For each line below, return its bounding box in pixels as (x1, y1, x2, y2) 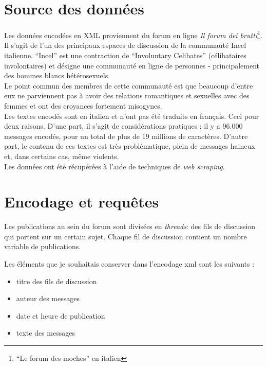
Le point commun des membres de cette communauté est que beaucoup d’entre (4, 80, 253, 91)
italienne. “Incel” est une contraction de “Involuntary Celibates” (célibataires (4, 49, 246, 60)
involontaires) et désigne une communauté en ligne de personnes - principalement (4, 60, 260, 71)
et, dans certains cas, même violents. (4, 150, 119, 161)
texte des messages (16, 327, 75, 338)
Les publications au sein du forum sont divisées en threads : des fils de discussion (4, 221, 256, 232)
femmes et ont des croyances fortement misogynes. (4, 100, 162, 111)
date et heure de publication (16, 310, 105, 321)
